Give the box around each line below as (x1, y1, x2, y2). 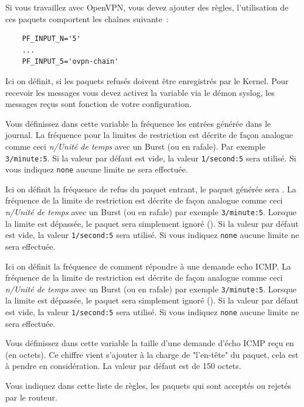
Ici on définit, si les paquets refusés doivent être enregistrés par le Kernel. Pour (5, 74, 289, 87)
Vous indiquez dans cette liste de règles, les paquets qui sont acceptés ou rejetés (5, 380, 291, 391)
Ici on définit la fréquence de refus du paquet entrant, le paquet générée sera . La (5, 182, 296, 195)
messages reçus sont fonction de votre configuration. (5, 98, 192, 110)
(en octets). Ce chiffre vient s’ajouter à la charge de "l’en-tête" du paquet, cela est (5, 348, 299, 360)
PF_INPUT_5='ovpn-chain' (22, 57, 119, 66)
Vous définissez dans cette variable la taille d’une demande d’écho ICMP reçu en (5, 337, 294, 349)
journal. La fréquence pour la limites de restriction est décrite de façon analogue (5, 129, 293, 141)
